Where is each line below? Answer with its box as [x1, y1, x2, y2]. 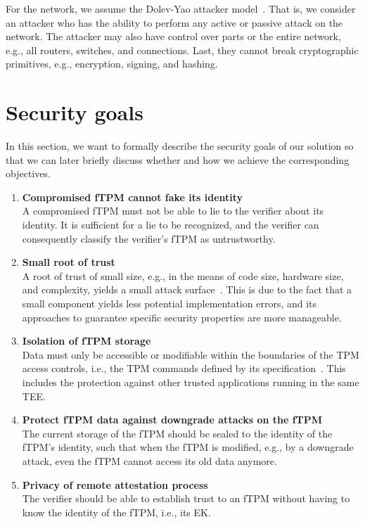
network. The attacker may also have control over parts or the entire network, [6, 29, 341, 44]
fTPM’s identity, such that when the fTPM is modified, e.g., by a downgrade [22, 440, 354, 454]
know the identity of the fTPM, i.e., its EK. [22, 504, 211, 519]
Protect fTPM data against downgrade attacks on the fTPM [22, 412, 323, 427]
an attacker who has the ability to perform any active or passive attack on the [6, 15, 343, 30]
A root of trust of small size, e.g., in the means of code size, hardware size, [22, 268, 344, 283]
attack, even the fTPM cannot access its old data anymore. [22, 453, 277, 468]
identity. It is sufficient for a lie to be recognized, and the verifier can [22, 217, 319, 232]
